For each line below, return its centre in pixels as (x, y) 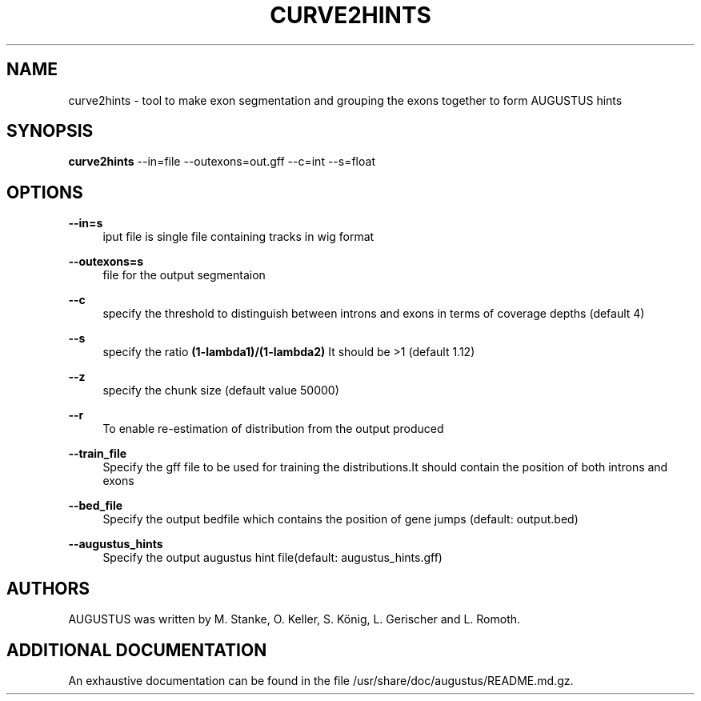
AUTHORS (48, 588)
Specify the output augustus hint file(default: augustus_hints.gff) (272, 558)
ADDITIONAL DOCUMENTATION (137, 650)
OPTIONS (45, 192)
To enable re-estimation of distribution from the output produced (273, 429)
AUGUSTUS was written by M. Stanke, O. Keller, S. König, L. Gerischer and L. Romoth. (294, 619)
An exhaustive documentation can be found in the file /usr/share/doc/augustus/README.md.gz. (321, 680)
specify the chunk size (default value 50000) (221, 391)
